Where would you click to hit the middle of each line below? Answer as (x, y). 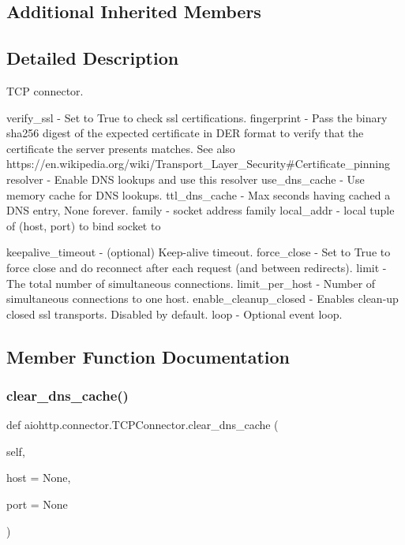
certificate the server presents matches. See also (121, 148)
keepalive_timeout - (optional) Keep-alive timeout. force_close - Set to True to (199, 252)
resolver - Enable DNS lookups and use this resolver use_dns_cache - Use (186, 179)
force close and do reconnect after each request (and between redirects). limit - (197, 267)
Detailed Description (93, 58)
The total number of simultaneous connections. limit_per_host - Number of (191, 283)
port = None (37, 504)
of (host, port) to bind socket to (84, 225)
